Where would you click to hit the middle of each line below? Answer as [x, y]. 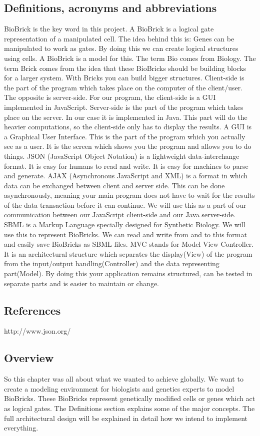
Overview [29, 358]
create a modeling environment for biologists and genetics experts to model [119, 388]
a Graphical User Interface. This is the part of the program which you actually [125, 136]
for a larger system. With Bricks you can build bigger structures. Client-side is [124, 78]
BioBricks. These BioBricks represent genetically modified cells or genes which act [130, 398]
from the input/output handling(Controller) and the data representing [112, 263]
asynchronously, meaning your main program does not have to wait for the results [129, 195]
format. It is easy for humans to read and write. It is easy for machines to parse [126, 166]
